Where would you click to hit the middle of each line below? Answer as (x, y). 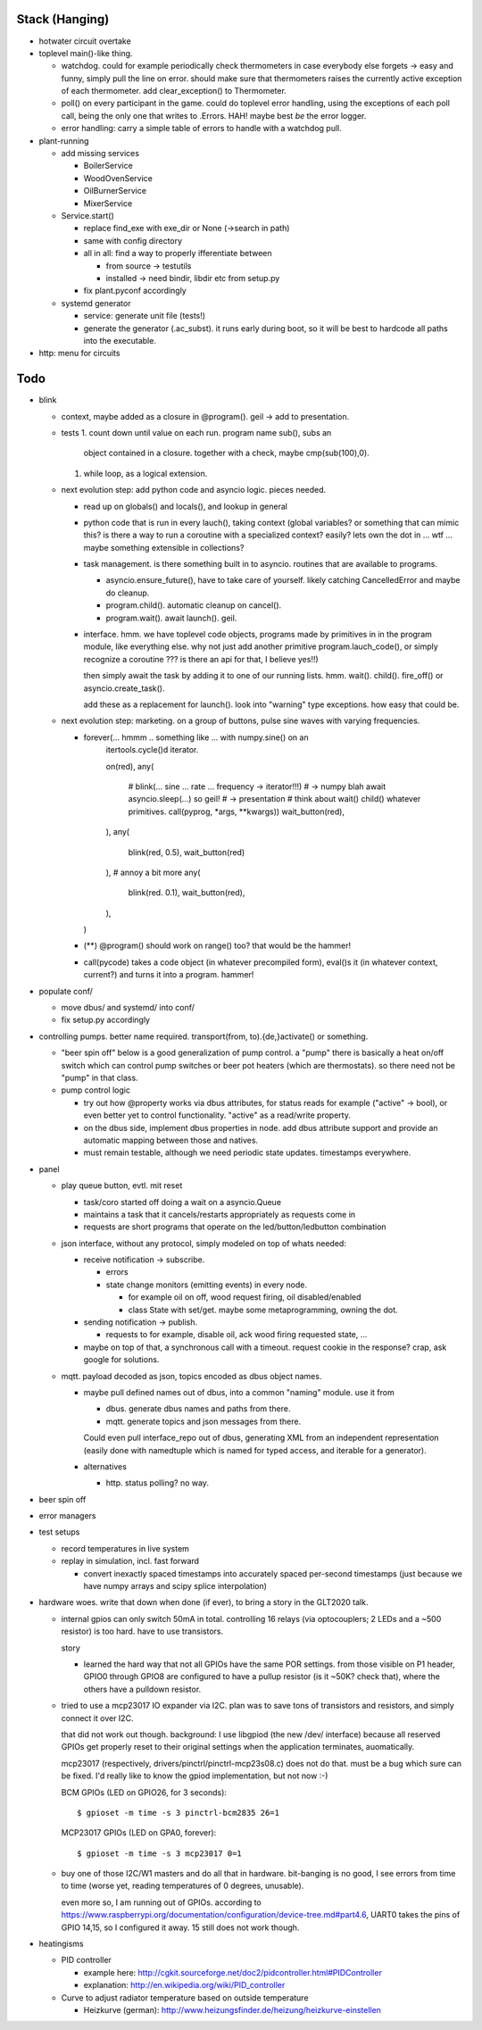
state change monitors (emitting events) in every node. (207, 1285)
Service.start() (88, 215)
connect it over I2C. (97, 1718)
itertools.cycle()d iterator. (152, 750)
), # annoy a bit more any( (153, 872)
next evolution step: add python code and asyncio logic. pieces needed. (194, 490)
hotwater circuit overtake (85, 41)
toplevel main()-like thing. (86, 53)
